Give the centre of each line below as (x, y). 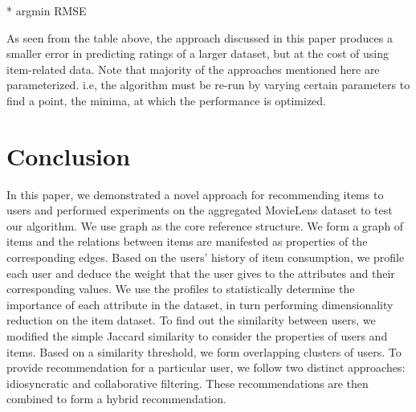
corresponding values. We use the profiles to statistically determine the (181, 289)
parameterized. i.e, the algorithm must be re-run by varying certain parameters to (208, 85)
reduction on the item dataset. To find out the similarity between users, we (191, 320)
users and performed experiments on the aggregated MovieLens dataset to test (200, 210)
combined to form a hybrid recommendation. (116, 399)
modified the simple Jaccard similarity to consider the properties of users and (197, 336)
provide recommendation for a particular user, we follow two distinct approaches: (206, 367)
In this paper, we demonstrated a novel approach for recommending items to (195, 194)
